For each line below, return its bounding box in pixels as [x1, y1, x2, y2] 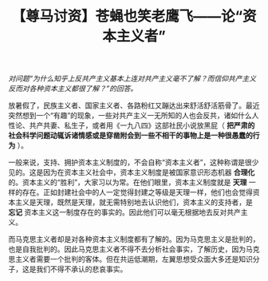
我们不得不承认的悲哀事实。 [35, 264, 128, 274]
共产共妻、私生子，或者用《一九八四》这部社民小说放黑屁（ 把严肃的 [29, 121, 255, 130]
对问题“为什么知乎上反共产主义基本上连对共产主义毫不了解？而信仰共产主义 [8, 73, 257, 84]
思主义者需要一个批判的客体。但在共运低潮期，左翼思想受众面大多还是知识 [8, 255, 253, 264]
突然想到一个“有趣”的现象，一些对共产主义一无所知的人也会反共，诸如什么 [8, 111, 253, 121]
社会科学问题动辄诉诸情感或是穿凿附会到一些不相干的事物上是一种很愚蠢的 [8, 131, 253, 140]
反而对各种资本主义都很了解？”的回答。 [8, 84, 138, 93]
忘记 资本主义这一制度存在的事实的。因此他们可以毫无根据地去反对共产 [8, 208, 241, 217]
